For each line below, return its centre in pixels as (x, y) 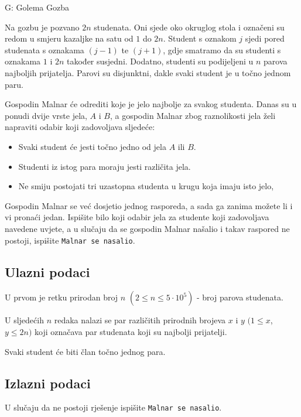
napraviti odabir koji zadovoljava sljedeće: (80, 127)
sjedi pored (265, 38)
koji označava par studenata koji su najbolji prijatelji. (131, 331)
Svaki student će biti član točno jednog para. (85, 351)
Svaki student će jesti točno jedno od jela (92, 146)
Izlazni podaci (48, 383)
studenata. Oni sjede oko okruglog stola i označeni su (189, 27)
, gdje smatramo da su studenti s (222, 49)
